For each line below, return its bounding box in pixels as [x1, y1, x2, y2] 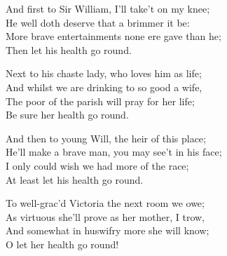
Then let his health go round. [6, 42, 132, 57]
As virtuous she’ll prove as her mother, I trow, [6, 209, 205, 224]
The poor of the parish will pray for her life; [6, 93, 195, 108]
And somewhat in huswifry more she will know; [6, 223, 209, 238]
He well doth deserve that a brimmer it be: [6, 15, 190, 29]
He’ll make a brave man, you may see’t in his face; [6, 144, 222, 159]
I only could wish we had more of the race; [6, 158, 189, 173]
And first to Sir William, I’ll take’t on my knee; [6, 1, 210, 15]
